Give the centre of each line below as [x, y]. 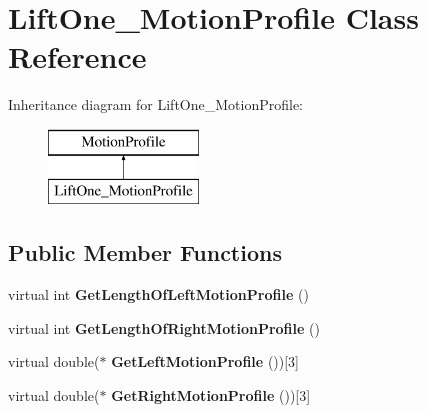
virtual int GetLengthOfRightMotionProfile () [164, 327]
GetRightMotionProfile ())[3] [211, 395]
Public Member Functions [145, 252]
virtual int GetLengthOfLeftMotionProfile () [158, 294]
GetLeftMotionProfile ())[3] [205, 361]
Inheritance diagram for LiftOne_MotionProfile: [155, 104]
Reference [77, 56]
